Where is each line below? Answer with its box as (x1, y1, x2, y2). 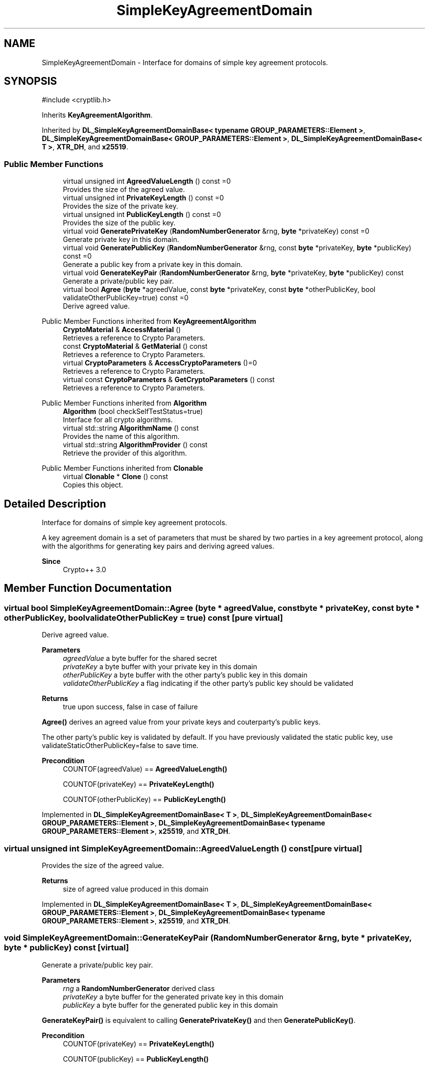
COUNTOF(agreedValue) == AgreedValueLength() (63, 765, 228, 774)
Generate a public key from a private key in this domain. (63, 260, 243, 269)
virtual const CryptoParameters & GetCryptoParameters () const (63, 375, 275, 384)
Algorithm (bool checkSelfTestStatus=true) (63, 407, 203, 416)
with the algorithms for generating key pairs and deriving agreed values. (42, 542, 275, 551)
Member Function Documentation (4, 582, 172, 595)
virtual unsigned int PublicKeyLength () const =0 (63, 210, 221, 219)
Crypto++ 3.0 (63, 565, 106, 574)
